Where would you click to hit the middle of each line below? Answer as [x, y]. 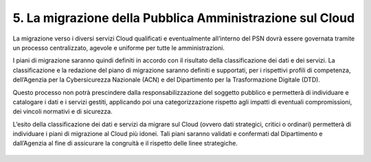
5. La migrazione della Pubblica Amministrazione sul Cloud [184, 18]
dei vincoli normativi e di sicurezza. [63, 112]
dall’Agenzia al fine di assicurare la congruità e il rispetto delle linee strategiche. [125, 143]
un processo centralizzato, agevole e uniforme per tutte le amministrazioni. [119, 47]
